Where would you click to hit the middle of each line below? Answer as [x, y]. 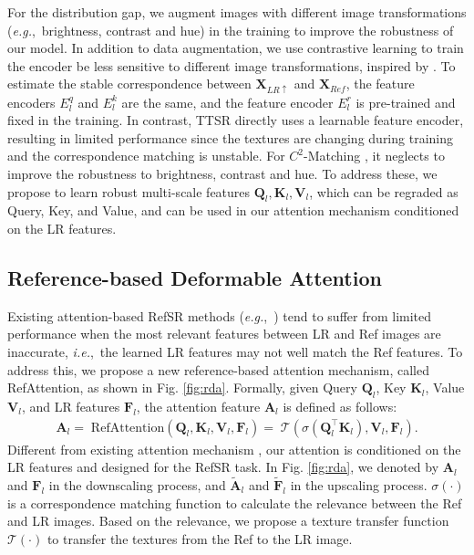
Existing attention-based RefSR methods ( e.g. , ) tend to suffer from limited [220, 315]
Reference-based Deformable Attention [195, 277]
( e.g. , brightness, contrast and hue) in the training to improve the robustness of [231, 30]
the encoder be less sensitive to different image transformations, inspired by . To [232, 65]
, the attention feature [198, 406]
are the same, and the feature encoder [227, 102]
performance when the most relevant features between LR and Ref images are [224, 334]
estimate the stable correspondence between [129, 84]
